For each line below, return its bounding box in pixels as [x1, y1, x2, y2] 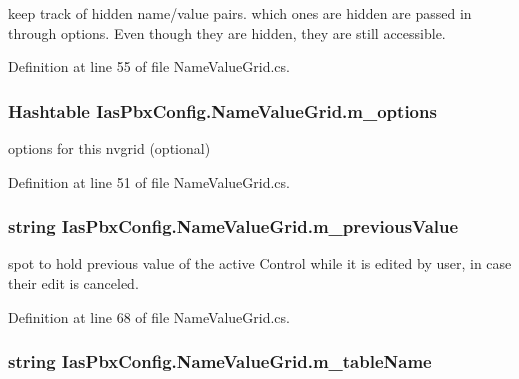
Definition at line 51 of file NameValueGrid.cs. [8, 171, 290, 192]
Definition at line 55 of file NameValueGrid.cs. [8, 56, 290, 77]
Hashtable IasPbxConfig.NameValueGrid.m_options [8, 98, 437, 123]
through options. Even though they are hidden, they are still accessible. [8, 22, 446, 43]
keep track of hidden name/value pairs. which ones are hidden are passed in [8, 3, 472, 23]
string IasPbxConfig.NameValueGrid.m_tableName [8, 349, 432, 374]
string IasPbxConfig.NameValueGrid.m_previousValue [8, 214, 459, 239]
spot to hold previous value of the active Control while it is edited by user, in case [8, 253, 512, 274]
